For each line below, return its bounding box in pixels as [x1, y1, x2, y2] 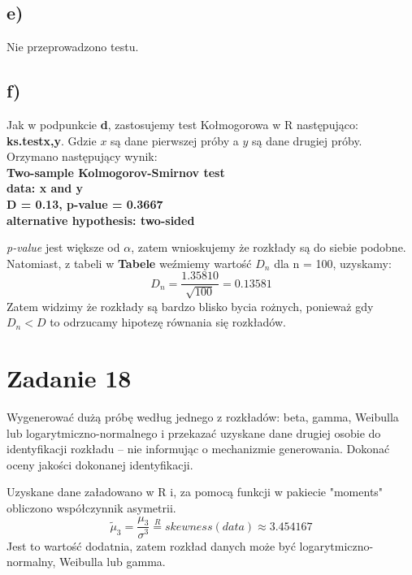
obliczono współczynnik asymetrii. [7, 499, 176, 517]
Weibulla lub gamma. [59, 553, 166, 570]
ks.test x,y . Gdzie [7, 132, 97, 149]
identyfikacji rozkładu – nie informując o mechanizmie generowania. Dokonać [7, 440, 390, 457]
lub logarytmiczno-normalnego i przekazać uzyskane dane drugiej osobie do [7, 424, 381, 441]
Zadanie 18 [7, 361, 132, 395]
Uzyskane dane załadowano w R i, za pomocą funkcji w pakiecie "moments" [7, 483, 384, 500]
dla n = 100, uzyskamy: [274, 254, 392, 271]
